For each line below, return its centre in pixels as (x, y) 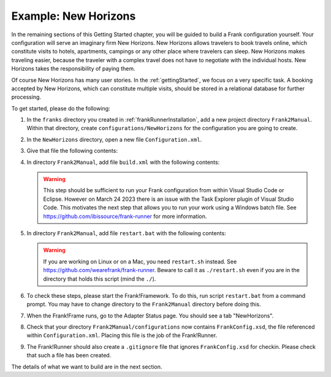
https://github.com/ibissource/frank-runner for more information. (125, 216)
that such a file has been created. (69, 356)
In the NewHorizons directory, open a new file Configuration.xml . (114, 139)
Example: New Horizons (74, 16)
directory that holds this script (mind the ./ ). (100, 279)
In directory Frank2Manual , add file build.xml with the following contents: (123, 162)
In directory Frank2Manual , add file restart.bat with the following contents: (126, 233)
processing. (26, 97)
